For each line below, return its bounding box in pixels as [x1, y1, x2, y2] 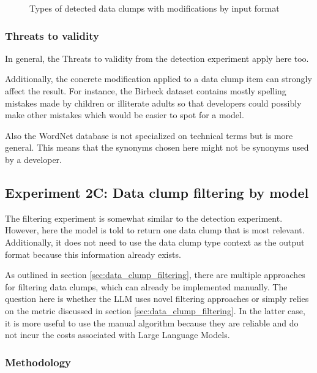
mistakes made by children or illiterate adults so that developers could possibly [5, 96, 302, 109]
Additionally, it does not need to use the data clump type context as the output [5, 235, 305, 248]
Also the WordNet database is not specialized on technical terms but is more [5, 129, 293, 141]
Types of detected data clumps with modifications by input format [29, 2, 280, 14]
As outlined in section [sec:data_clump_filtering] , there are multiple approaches [5, 268, 305, 281]
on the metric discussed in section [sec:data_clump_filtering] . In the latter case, [5, 304, 305, 317]
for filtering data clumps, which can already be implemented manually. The [5, 280, 288, 293]
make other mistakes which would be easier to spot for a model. [5, 108, 244, 121]
